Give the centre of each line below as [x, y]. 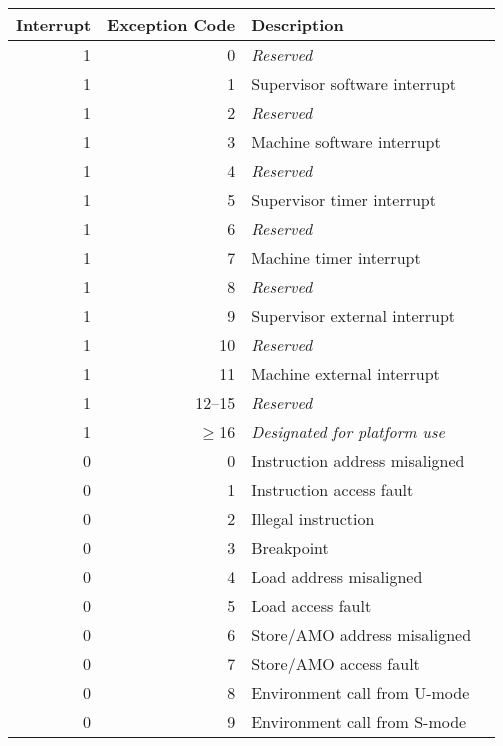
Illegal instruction [313, 518]
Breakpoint [290, 547]
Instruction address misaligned [358, 460]
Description [297, 24]
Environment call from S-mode [359, 721]
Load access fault [311, 605]
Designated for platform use [348, 431]
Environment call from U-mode [360, 692]
